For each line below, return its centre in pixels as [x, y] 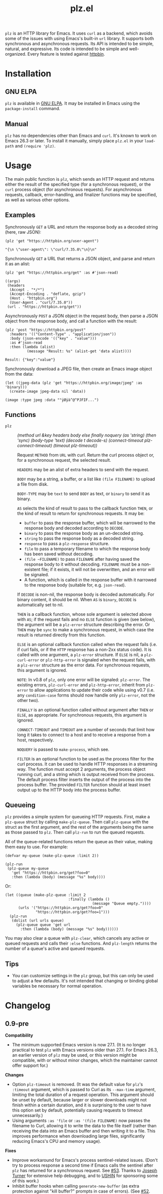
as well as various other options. [37, 200]
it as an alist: [18, 264]
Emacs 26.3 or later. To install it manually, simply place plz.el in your [74, 141]
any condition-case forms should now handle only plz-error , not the [86, 695]
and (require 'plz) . [35, 146]
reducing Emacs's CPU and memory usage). [56, 1141]
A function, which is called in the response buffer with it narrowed [90, 580]
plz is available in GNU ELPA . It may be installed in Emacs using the [72, 103]
